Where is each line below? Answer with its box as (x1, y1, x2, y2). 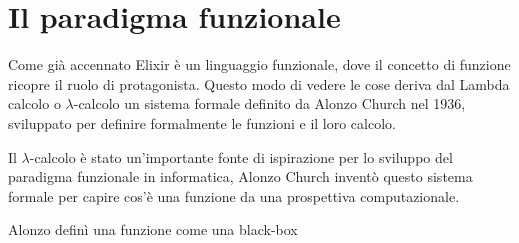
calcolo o (8, 93, 61, 114)
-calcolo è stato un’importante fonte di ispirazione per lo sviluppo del (29, 146, 453, 167)
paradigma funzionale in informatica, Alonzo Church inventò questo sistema (8, 166, 473, 187)
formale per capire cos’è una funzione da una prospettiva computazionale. (8, 185, 460, 206)
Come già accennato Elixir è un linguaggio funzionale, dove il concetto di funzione (8, 54, 511, 75)
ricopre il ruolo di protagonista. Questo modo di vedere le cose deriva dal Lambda (8, 73, 510, 94)
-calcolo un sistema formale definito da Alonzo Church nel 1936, (73, 93, 466, 114)
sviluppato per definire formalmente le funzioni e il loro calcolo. (8, 112, 396, 133)
